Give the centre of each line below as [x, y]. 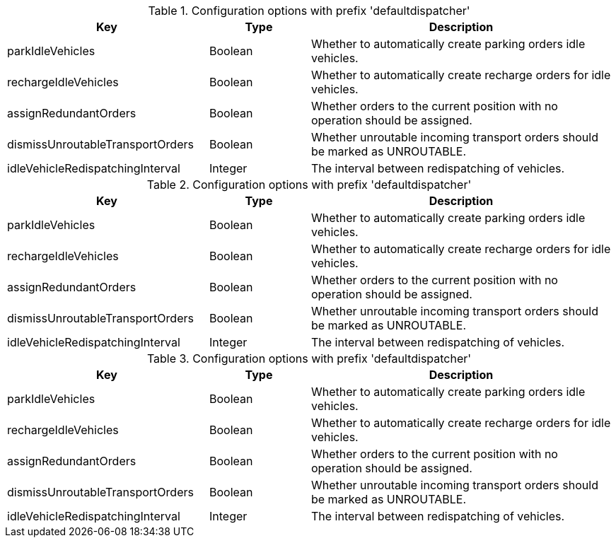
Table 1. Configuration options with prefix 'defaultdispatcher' [309, 11]
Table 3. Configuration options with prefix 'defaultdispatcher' [309, 358]
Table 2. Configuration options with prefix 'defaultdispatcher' [309, 185]
